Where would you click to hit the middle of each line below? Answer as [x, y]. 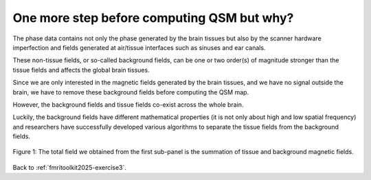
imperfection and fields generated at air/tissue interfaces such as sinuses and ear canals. [139, 47]
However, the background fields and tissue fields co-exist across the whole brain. [128, 104]
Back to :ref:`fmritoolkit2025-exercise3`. [70, 167]
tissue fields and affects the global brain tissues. [81, 70]
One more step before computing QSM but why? [153, 18]
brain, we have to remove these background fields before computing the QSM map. [131, 92]
